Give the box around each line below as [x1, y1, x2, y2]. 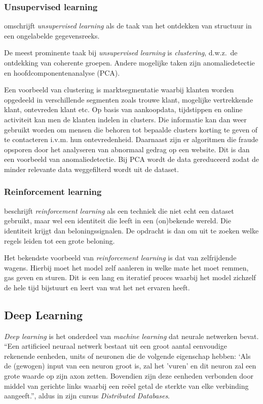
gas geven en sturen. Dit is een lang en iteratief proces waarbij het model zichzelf [4, 272, 256, 283]
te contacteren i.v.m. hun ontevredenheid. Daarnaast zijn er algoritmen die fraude [4, 134, 258, 145]
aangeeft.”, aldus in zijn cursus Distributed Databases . [4, 390, 170, 401]
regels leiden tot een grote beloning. [4, 235, 115, 246]
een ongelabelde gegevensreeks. [4, 30, 100, 41]
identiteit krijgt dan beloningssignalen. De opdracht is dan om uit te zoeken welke [4, 225, 259, 235]
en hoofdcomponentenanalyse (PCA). [4, 67, 120, 78]
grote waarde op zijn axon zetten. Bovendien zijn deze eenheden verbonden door [4, 371, 253, 381]
